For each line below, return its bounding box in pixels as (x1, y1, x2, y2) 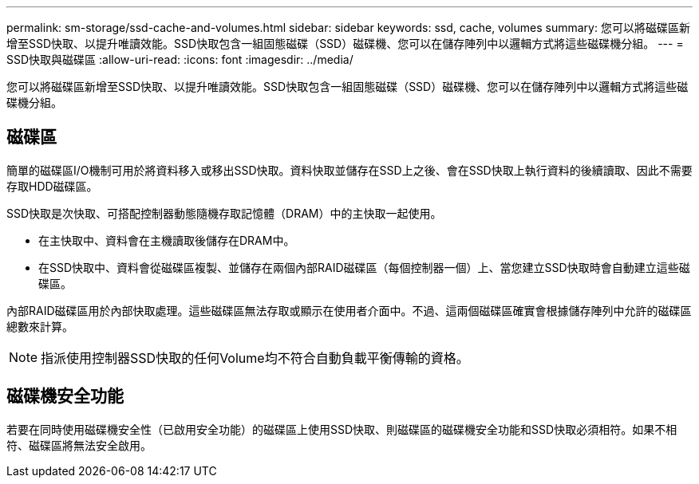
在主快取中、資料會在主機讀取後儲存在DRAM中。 (38, 233, 295, 247)
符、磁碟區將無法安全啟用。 (6, 438, 152, 452)
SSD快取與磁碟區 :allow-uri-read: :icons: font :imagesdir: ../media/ (6, 53, 353, 66)
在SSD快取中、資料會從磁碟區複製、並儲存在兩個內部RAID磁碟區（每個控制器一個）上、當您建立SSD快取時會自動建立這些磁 (38, 260, 690, 274)
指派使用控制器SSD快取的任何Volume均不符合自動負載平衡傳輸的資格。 (41, 349, 469, 366)
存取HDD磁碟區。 (6, 179, 98, 193)
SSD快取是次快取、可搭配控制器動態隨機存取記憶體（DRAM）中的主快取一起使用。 (6, 206, 442, 220)
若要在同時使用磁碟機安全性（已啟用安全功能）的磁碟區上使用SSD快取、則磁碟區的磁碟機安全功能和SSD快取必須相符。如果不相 (6, 422, 677, 436)
